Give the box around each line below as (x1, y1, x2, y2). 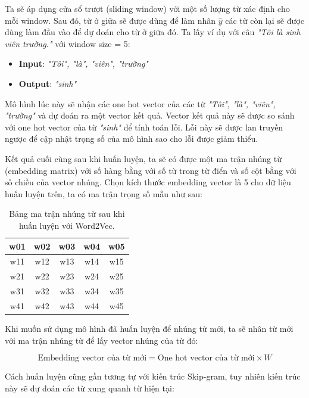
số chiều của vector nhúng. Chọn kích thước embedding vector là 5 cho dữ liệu (5, 176, 291, 188)
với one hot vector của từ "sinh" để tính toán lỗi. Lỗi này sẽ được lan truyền (5, 120, 283, 133)
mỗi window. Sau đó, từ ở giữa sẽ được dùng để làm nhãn (5, 14, 216, 26)
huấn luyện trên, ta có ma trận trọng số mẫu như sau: (5, 187, 203, 200)
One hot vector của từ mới (157, 354, 255, 363)
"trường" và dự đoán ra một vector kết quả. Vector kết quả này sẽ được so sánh (5, 109, 295, 122)
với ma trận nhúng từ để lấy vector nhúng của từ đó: (5, 334, 198, 346)
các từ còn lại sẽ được (225, 14, 304, 26)
